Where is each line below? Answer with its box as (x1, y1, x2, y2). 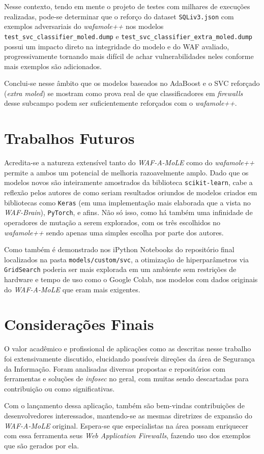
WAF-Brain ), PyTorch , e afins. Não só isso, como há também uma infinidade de (4, 207, 253, 218)
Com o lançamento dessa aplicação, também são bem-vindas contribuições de (4, 400, 245, 411)
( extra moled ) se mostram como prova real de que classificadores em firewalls (4, 87, 243, 98)
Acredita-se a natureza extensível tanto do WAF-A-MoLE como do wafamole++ (4, 157, 255, 168)
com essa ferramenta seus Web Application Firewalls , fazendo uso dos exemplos (4, 430, 251, 441)
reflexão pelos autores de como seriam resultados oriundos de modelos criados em (4, 187, 257, 198)
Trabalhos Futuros (4, 128, 135, 148)
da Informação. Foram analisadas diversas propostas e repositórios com (4, 363, 226, 374)
